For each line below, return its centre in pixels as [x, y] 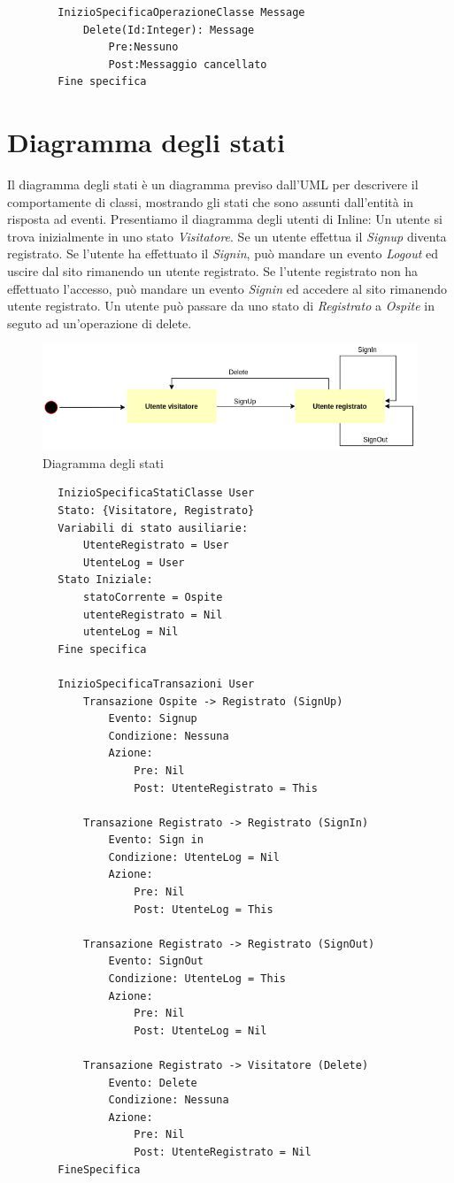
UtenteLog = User [134, 562]
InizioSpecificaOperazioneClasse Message [181, 12]
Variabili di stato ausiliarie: [153, 528]
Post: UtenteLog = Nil [200, 1030]
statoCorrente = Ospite [153, 597]
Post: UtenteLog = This [204, 909]
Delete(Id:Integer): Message [169, 30]
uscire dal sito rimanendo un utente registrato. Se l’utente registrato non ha [213, 271]
